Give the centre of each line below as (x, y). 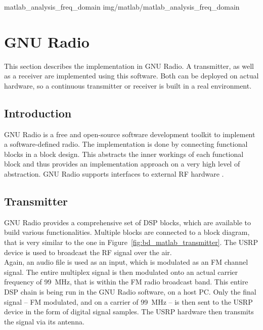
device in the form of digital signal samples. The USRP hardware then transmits (129, 312)
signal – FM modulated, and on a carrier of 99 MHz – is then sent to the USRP (128, 301)
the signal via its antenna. (44, 321)
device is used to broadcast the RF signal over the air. (88, 252)
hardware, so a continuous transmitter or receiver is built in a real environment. (128, 85)
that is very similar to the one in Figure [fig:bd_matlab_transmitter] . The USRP (131, 242)
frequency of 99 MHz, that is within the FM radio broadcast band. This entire (126, 282)
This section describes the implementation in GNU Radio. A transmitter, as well (129, 66)
